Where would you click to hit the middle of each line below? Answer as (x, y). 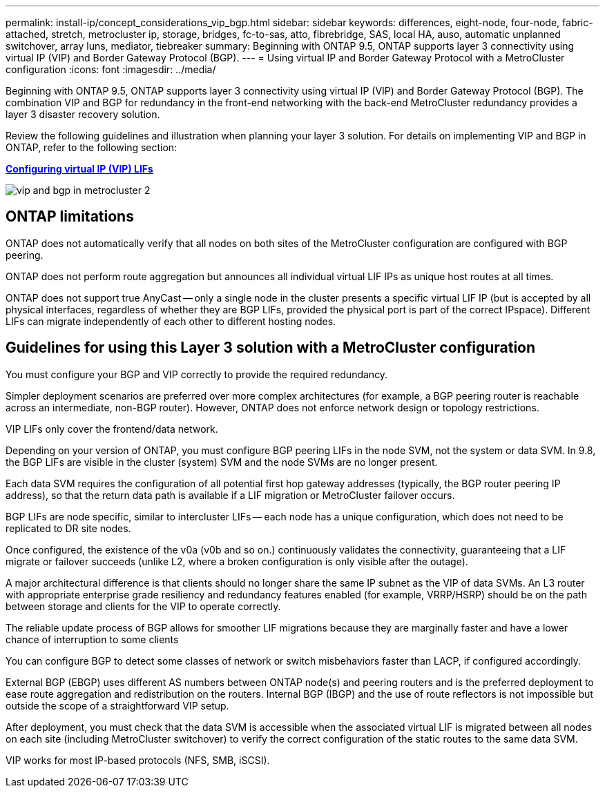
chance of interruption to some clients (92, 639)
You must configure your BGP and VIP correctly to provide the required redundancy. (197, 374)
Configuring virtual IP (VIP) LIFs (79, 169)
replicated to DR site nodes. (68, 528)
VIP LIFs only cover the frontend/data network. (112, 429)
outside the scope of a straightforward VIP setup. (117, 705)
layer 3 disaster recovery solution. (83, 114)
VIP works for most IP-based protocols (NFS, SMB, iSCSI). (138, 760)
